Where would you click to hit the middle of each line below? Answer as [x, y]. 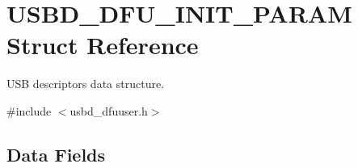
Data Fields [56, 154]
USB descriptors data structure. [86, 84]
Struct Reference [103, 45]
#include [29, 110]
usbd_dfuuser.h [109, 110]
